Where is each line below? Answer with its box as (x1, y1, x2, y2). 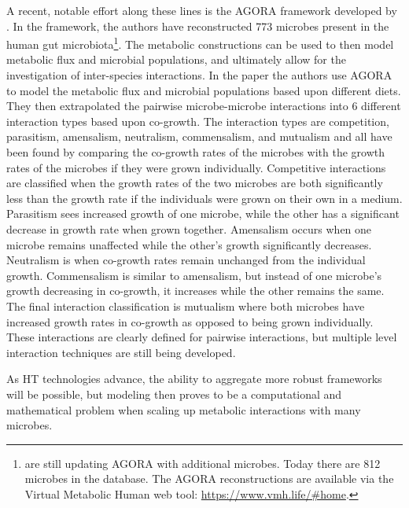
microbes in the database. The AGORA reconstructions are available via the (24, 470, 394, 487)
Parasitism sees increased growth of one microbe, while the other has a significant (6, 205, 400, 222)
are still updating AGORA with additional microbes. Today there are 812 (24, 455, 381, 471)
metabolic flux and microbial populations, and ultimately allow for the (6, 51, 346, 68)
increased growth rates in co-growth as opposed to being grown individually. (6, 313, 374, 329)
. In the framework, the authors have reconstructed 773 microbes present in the (6, 17, 389, 34)
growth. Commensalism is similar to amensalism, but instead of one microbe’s (6, 267, 382, 283)
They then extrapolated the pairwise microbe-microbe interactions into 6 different (6, 98, 401, 114)
